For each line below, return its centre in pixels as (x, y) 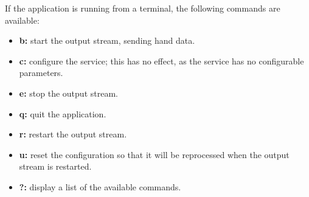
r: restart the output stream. (73, 134)
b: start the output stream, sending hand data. (107, 40)
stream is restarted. (55, 166)
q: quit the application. (63, 113)
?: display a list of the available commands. (100, 186)
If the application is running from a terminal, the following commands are (143, 8)
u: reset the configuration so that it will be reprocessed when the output (154, 154)
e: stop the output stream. (68, 93)
